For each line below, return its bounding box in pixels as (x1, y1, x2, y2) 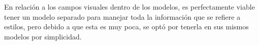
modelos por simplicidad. (4, 31, 82, 41)
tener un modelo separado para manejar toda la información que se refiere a (4, 11, 241, 22)
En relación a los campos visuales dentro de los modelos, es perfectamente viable (4, 2, 255, 12)
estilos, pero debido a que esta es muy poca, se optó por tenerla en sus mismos (4, 21, 249, 32)
